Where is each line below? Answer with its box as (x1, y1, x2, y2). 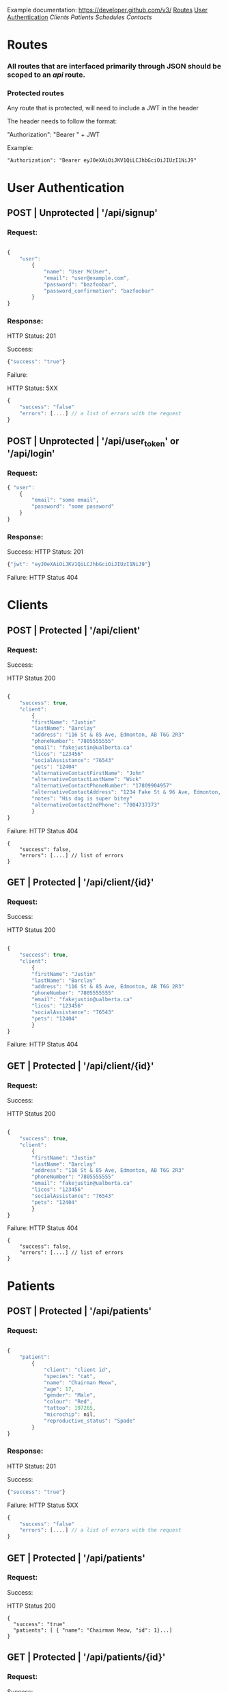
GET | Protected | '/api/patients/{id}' (7, 1652, 166, 1663)
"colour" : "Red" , (43, 1398, 94, 1406)
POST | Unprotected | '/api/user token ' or (7, 435, 180, 449)
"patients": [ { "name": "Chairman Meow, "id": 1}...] (13, 1627, 173, 1634)
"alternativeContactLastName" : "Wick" (31, 776, 142, 783)
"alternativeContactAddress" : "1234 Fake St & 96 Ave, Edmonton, (31, 789, 222, 796)
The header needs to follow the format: (7, 117, 117, 125)
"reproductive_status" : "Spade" (43, 1417, 136, 1424)
